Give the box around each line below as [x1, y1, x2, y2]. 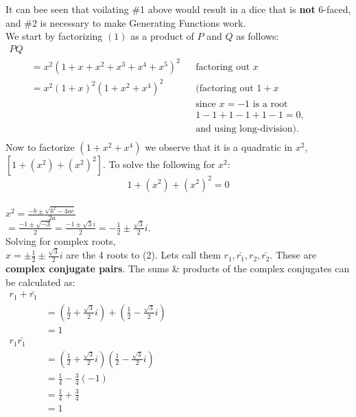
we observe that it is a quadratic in [145, 140, 293, 154]
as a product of [130, 29, 194, 43]
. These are [270, 248, 317, 262]
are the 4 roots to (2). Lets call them [66, 248, 221, 262]
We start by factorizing [5, 29, 103, 43]
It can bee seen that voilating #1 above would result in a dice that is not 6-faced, [5, 2, 351, 16]
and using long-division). [195, 123, 299, 134]
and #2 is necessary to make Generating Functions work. [5, 15, 246, 29]
